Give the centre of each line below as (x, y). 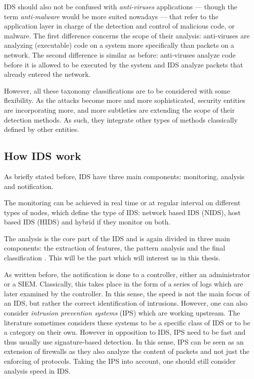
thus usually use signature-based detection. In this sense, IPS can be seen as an (124, 341)
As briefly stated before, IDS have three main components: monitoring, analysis (124, 176)
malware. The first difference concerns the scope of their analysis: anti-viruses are (127, 35)
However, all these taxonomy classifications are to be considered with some (117, 90)
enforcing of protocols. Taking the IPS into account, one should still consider (120, 361)
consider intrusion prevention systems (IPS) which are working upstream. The (122, 313)
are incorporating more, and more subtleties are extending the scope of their (119, 110)
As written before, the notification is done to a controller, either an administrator (127, 274)
